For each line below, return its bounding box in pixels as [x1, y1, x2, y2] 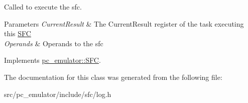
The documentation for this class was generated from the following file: [4, 71, 222, 82]
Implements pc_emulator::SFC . [4, 55, 101, 65]
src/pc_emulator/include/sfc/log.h [4, 88, 111, 99]
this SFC [4, 28, 31, 39]
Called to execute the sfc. [4, 2, 82, 12]
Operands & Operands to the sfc [4, 38, 103, 48]
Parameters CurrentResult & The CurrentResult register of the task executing [4, 18, 244, 29]
